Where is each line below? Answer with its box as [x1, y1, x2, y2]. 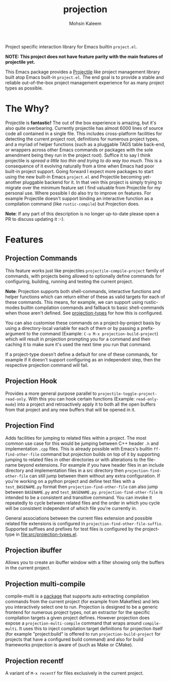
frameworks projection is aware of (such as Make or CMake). [5, 642, 133, 648]
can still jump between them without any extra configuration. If [29, 472, 160, 479]
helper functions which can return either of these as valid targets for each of [5, 294, 165, 300]
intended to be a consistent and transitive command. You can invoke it [5, 494, 152, 500]
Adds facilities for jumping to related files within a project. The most [5, 435, 147, 441]
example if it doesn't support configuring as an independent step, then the [5, 356, 161, 362]
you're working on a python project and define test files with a [5, 478, 135, 484]
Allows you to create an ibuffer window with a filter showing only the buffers [5, 559, 165, 565]
